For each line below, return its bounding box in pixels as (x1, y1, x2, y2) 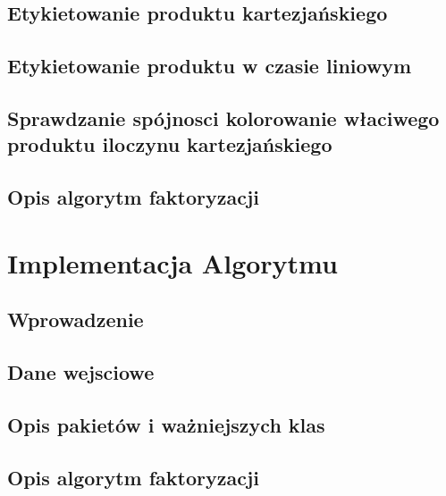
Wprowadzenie (7, 306, 144, 333)
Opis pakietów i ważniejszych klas (7, 410, 325, 438)
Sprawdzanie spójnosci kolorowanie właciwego (7, 104, 440, 131)
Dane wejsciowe (7, 358, 155, 386)
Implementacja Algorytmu (7, 244, 338, 281)
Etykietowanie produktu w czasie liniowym (7, 52, 412, 80)
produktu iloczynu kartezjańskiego (7, 130, 332, 158)
